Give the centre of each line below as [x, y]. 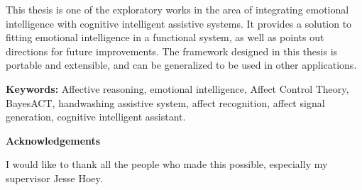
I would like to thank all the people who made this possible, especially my [167, 164]
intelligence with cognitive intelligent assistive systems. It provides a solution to [179, 23]
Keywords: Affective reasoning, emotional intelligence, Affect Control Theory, [177, 88]
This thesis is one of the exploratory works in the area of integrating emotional [177, 9]
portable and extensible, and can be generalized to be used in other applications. [181, 65]
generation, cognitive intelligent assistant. [96, 117]
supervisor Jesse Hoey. [54, 178]
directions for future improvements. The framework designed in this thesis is [172, 51]
